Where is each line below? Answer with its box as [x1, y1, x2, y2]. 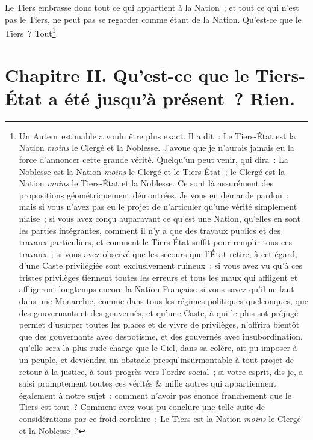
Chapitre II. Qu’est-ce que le [5, 62, 249, 87]
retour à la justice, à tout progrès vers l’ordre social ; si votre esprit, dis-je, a [19, 365, 303, 377]
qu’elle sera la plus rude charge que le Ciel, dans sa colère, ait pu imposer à [19, 341, 297, 354]
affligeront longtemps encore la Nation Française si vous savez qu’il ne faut [19, 283, 294, 295]
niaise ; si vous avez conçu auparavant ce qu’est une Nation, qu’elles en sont [19, 212, 300, 224]
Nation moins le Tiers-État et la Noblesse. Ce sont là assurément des [19, 177, 274, 189]
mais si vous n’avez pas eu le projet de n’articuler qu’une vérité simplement [19, 200, 297, 213]
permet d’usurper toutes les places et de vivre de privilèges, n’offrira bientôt [19, 318, 300, 331]
